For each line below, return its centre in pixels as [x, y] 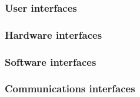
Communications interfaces [70, 88]
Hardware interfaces [54, 34]
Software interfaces [51, 61]
